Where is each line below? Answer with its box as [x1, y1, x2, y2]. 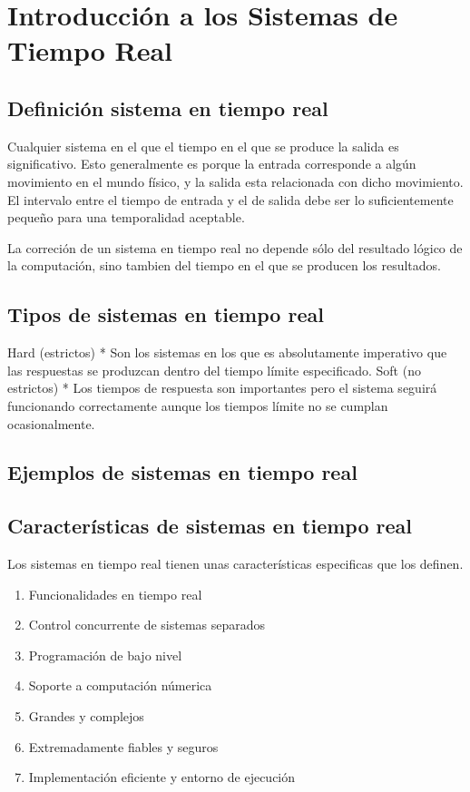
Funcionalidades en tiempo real [28, 584, 202, 603]
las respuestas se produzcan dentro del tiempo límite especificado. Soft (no [7, 360, 421, 379]
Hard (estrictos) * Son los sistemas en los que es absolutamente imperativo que [7, 343, 447, 362]
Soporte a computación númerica [28, 676, 212, 695]
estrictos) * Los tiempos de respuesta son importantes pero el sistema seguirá [7, 378, 437, 397]
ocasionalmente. [7, 414, 95, 433]
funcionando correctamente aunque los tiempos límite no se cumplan [7, 396, 388, 415]
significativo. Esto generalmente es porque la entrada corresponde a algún [7, 154, 416, 173]
